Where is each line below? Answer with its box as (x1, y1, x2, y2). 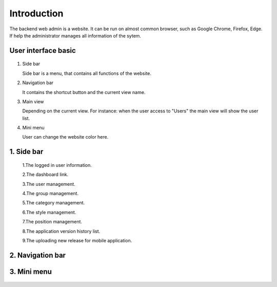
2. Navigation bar (9, 251, 66, 259)
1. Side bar (9, 147, 44, 156)
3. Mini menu (9, 267, 52, 276)
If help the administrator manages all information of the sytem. (9, 32, 141, 39)
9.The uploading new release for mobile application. (22, 238, 132, 243)
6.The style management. (22, 209, 76, 215)
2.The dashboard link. (22, 171, 69, 178)
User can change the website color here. (22, 134, 109, 140)
